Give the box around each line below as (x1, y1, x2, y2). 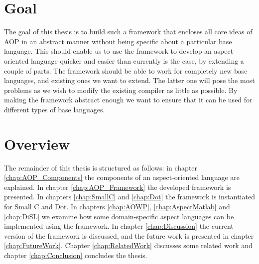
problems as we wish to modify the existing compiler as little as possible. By (4, 85, 238, 95)
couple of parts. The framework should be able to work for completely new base (4, 65, 248, 76)
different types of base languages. (4, 104, 105, 114)
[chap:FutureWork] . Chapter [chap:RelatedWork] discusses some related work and (4, 240, 253, 251)
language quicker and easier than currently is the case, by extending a (31, 55, 244, 66)
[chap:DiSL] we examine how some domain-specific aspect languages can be (4, 211, 234, 221)
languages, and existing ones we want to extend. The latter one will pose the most (4, 75, 255, 86)
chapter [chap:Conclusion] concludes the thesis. (4, 250, 147, 260)
